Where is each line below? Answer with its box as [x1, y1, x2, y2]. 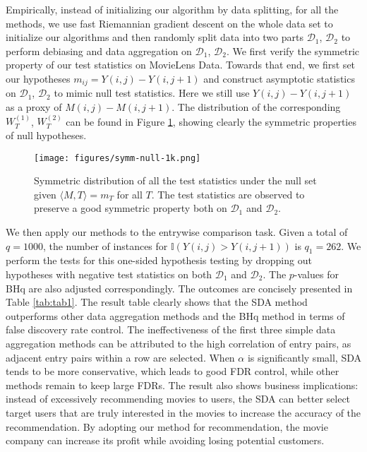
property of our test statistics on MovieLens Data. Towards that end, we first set [6, 57, 356, 72]
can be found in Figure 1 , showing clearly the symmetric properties [66, 114, 356, 129]
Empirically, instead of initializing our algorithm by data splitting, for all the [6, 2, 339, 16]
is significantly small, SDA [247, 350, 361, 364]
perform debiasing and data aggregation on [6, 43, 192, 58]
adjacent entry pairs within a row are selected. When [6, 350, 235, 364]
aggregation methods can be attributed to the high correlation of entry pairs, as [6, 336, 351, 350]
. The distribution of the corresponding [172, 100, 341, 114]
